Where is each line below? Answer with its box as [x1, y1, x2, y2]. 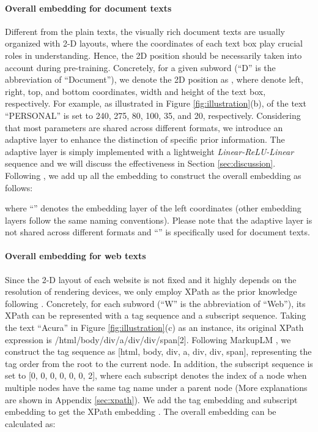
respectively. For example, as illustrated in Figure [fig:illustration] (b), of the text [5, 97, 306, 110]
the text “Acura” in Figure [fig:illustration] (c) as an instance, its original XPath [5, 321, 304, 334]
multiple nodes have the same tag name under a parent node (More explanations [5, 381, 308, 394]
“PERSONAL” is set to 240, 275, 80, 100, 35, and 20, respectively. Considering [5, 108, 301, 121]
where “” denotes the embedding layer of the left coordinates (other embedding [5, 202, 301, 214]
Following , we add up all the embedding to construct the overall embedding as [5, 169, 301, 181]
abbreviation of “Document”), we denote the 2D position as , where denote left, [5, 73, 303, 86]
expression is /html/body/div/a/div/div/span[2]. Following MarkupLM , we [5, 333, 291, 346]
